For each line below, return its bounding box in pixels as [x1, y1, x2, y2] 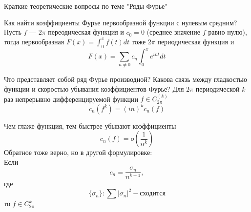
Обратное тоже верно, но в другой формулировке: [4, 147, 152, 157]
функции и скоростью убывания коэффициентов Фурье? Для [4, 84, 184, 94]
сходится [140, 190, 166, 197]
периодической [195, 84, 240, 94]
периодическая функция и [157, 36, 234, 46]
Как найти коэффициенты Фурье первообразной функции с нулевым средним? [4, 17, 237, 27]
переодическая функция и [48, 27, 124, 37]
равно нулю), [208, 27, 247, 37]
